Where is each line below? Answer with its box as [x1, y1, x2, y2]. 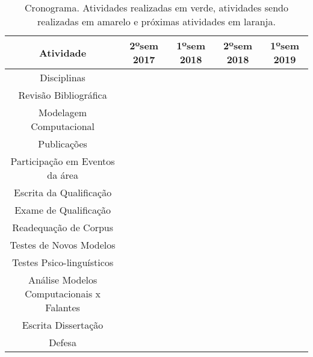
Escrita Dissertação [22, 318, 104, 332]
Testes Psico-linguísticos [12, 255, 114, 269]
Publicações [38, 137, 87, 151]
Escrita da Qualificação [14, 185, 112, 199]
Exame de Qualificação [14, 203, 111, 217]
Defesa [49, 335, 76, 349]
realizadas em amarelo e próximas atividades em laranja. [37, 14, 276, 28]
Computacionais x [25, 287, 101, 300]
